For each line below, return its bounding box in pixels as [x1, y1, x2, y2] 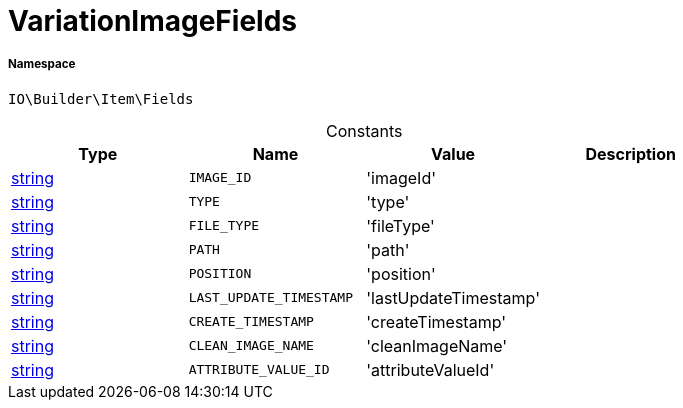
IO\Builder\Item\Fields [8, 90, 194, 107]
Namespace [8, 57, 76, 72]
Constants [326, 120, 403, 141]
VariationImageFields [8, 4, 297, 38]
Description [585, 143, 676, 164]
